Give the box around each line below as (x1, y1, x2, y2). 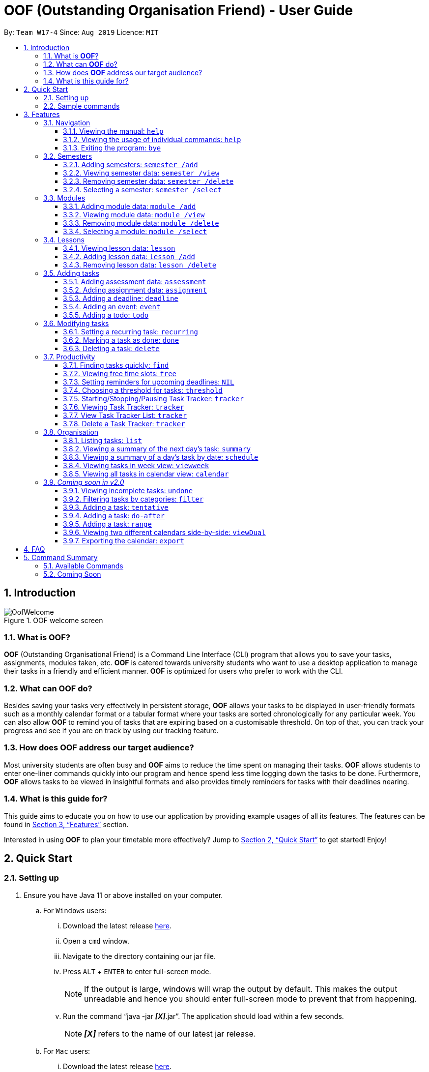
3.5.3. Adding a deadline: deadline (63, 294, 178, 302)
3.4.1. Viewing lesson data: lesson (63, 243, 175, 252)
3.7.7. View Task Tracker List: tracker (63, 411, 187, 419)
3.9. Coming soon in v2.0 (43, 477, 124, 486)
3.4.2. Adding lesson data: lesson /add (63, 252, 196, 261)
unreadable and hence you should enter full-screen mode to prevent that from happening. (84, 993, 417, 1004)
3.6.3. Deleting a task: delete (63, 344, 160, 353)
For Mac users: (43, 1046, 90, 1055)
